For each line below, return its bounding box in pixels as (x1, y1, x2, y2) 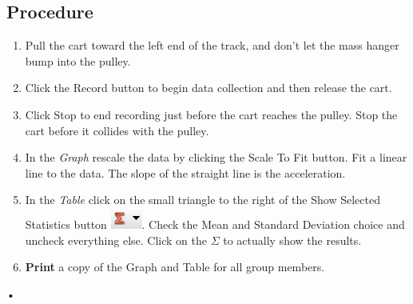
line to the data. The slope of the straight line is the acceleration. (25, 164, 346, 181)
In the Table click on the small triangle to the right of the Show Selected (25, 191, 380, 208)
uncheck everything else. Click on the (25, 231, 208, 248)
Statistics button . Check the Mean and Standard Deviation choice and (25, 215, 405, 232)
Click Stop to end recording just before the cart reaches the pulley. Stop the (25, 106, 398, 122)
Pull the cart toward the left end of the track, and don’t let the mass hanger (25, 37, 399, 54)
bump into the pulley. (25, 52, 131, 69)
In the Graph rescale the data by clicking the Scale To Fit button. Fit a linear (25, 149, 407, 166)
